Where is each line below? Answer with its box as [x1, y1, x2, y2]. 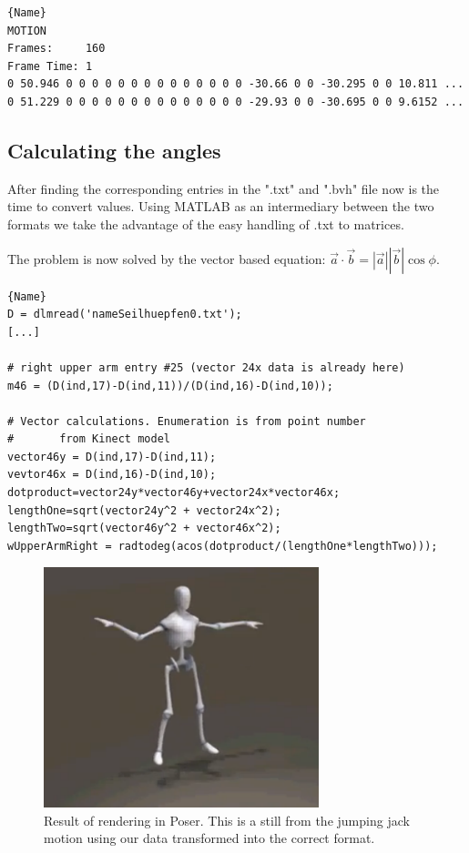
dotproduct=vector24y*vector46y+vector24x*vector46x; [7, 486, 341, 500]
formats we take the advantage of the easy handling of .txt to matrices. [7, 214, 404, 233]
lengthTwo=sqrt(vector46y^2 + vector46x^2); [7, 522, 281, 535]
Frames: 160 [7, 42, 106, 56]
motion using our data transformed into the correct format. [44, 828, 375, 848]
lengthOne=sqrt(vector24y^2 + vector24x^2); [7, 503, 281, 517]
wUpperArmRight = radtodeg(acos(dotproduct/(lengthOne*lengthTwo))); [7, 539, 438, 553]
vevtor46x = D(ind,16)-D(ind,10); [7, 468, 217, 482]
